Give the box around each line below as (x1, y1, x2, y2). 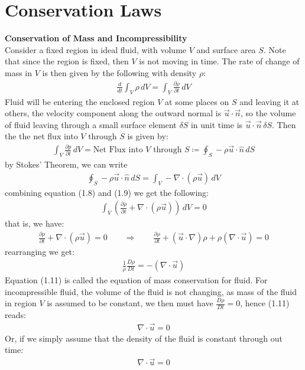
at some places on (165, 95, 229, 107)
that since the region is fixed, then (5, 55, 129, 67)
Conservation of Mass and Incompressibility (5, 32, 187, 44)
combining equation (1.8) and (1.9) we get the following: (5, 186, 209, 198)
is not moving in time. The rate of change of (139, 55, 300, 67)
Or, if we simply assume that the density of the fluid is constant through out (5, 332, 283, 344)
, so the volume (241, 107, 296, 119)
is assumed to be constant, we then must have (47, 297, 213, 309)
